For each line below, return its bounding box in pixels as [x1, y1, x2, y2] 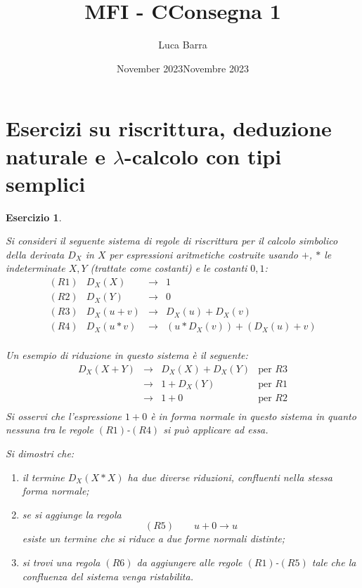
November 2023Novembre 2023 [117, 60, 249, 75]
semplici [6, 169, 86, 197]
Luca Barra [158, 37, 207, 52]
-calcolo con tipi [124, 141, 282, 170]
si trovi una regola [22, 555, 101, 570]
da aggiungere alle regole [136, 555, 243, 570]
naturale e [6, 141, 106, 170]
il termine [22, 469, 65, 484]
